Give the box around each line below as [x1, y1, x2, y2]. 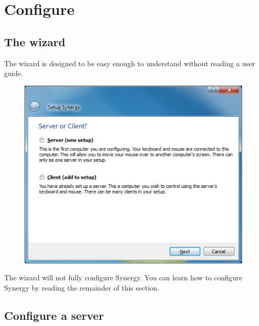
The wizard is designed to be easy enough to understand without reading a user [4, 57, 255, 68]
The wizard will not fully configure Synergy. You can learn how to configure [4, 272, 243, 283]
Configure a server [4, 307, 104, 323]
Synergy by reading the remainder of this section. [4, 282, 160, 293]
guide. [4, 68, 23, 79]
